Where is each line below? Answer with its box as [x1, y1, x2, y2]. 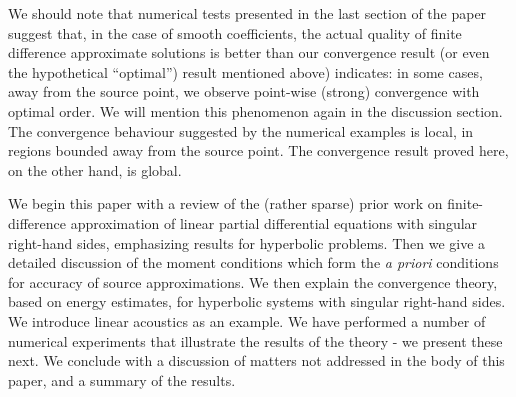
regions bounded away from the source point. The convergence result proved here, [8, 140, 509, 161]
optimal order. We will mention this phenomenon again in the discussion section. [8, 100, 503, 121]
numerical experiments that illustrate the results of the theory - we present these [8, 330, 503, 351]
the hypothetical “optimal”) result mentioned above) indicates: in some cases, [8, 61, 483, 82]
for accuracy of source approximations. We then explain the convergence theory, [8, 271, 498, 292]
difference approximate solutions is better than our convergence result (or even [8, 42, 490, 63]
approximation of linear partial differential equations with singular [70, 212, 478, 233]
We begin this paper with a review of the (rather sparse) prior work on [8, 193, 443, 214]
